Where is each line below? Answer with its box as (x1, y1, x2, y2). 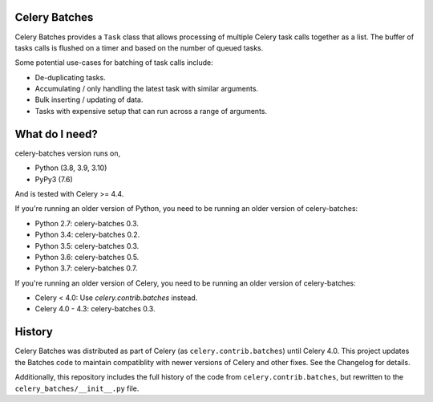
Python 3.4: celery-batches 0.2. (34, 229, 140, 240)
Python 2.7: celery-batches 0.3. (34, 218, 140, 228)
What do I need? (14, 127, 98, 140)
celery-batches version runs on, (14, 148, 120, 158)
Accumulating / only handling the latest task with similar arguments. (34, 84, 259, 94)
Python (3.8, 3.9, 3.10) (34, 163, 107, 173)
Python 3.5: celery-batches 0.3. (34, 241, 140, 250)
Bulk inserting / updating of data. (34, 95, 144, 104)
